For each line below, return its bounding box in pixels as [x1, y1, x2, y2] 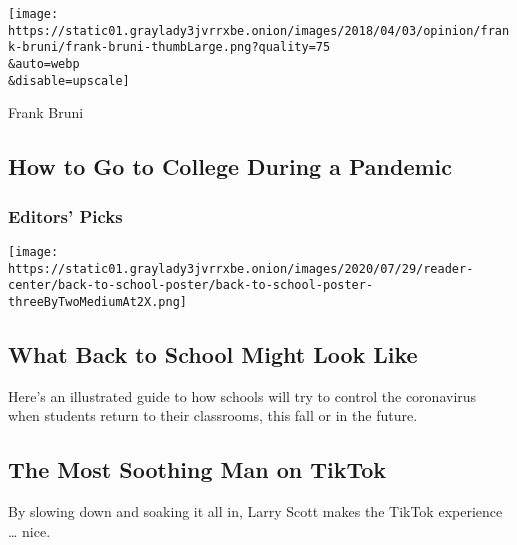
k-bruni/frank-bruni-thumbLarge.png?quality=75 [8, 40, 331, 55]
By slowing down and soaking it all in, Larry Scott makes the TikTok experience [8, 501, 503, 522]
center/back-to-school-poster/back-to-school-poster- [8, 278, 374, 293]
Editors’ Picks [8, 203, 123, 228]
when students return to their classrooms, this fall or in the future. [8, 405, 418, 426]
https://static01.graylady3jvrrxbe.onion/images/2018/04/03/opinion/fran [8, 23, 510, 38]
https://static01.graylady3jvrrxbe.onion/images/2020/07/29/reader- [8, 261, 474, 276]
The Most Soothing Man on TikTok [8, 454, 387, 485]
